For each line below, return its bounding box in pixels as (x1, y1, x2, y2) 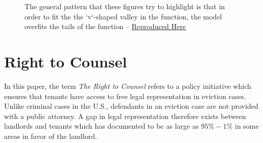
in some (234, 121, 259, 131)
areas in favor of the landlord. (4, 130, 97, 141)
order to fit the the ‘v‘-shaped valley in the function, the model (25, 11, 222, 21)
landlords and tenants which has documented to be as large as (4, 121, 199, 131)
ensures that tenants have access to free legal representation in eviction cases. (4, 90, 246, 101)
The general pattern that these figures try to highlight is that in (25, 1, 225, 11)
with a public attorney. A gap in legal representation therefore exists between (4, 110, 246, 121)
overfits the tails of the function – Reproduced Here (25, 21, 186, 32)
